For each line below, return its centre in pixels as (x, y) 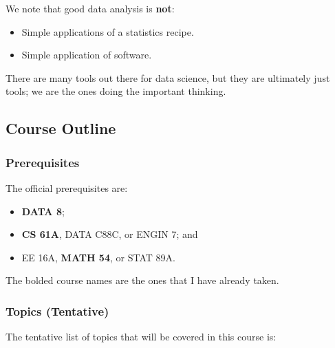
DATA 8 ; (43, 211)
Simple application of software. (87, 55)
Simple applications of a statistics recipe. (108, 31)
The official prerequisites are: (67, 187)
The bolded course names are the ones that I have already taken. (142, 280)
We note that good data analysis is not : (90, 8)
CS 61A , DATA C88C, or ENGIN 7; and (110, 234)
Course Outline (61, 128)
